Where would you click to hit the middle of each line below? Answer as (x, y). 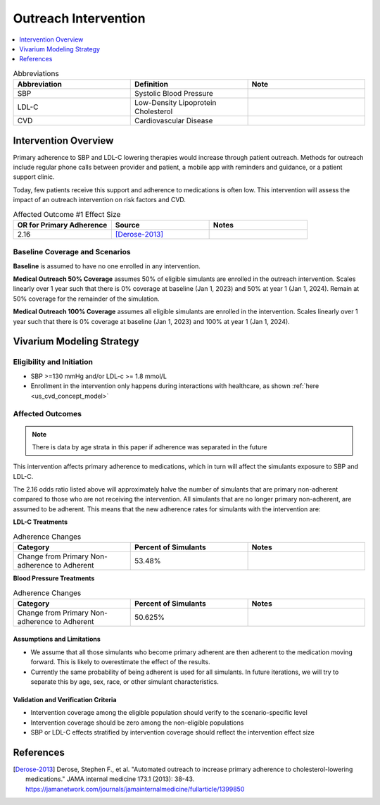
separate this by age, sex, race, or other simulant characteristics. (125, 681)
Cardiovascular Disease (174, 121)
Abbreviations (36, 73)
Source (127, 225)
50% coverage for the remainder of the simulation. (86, 299)
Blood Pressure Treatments (54, 578)
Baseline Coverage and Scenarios (72, 252)
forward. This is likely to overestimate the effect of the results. (120, 662)
